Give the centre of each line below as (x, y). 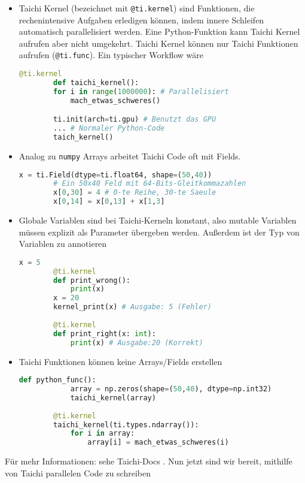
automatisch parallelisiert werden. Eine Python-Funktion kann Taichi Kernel (159, 31)
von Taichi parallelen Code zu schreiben (78, 473)
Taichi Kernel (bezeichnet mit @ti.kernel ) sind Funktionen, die (137, 8)
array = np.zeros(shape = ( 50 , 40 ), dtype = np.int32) (171, 389)
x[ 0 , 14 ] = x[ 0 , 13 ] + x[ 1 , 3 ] (109, 202)
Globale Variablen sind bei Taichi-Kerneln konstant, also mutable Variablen (158, 220)
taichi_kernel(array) (113, 398)
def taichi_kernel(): (96, 82)
